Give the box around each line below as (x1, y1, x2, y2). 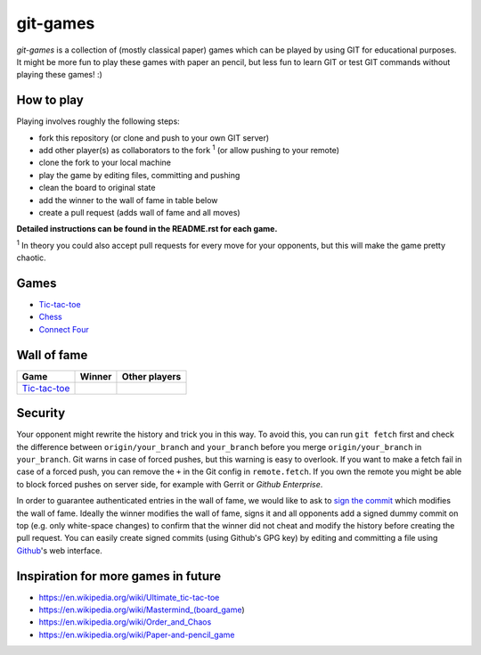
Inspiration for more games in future (16, 569, 222, 584)
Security (16, 405, 66, 421)
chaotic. (16, 252, 46, 263)
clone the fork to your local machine (38, 157, 171, 168)
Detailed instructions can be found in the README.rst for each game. (16, 224, 278, 234)
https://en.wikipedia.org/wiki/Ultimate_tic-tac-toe (38, 592, 220, 602)
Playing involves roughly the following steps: (16, 116, 180, 127)
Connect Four (38, 323, 89, 334)
